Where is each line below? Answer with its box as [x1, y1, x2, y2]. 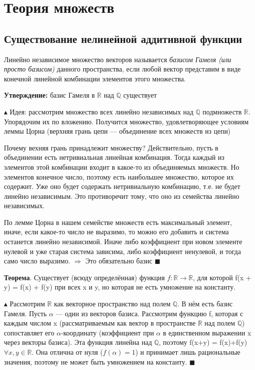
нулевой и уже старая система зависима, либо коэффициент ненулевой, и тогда [4, 246, 241, 256]
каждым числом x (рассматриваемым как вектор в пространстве [4, 318, 196, 328]
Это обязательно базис [85, 256, 153, 266]
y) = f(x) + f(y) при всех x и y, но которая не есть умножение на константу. [4, 282, 236, 292]
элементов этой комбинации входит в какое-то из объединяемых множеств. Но [4, 161, 239, 172]
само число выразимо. [4, 256, 70, 266]
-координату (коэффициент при [61, 327, 154, 337]
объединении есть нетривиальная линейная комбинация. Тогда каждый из [4, 152, 224, 162]
